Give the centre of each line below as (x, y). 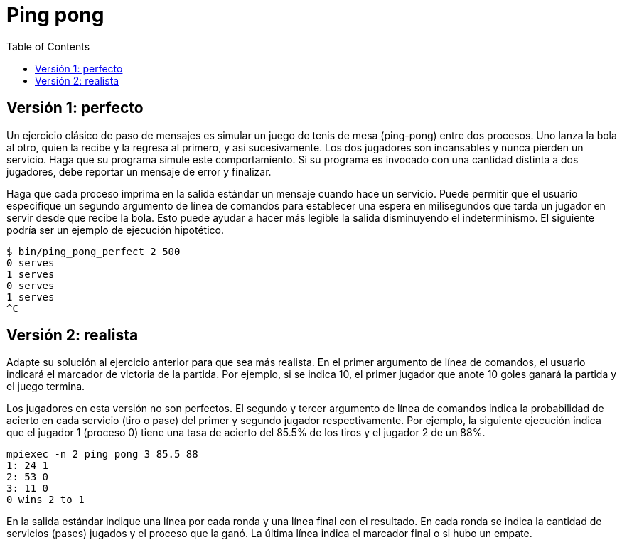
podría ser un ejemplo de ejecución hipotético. (115, 230)
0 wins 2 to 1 (45, 500)
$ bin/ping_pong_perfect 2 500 (93, 251)
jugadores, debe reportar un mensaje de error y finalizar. (139, 171)
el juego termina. (46, 387)
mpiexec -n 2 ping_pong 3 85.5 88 (102, 454)
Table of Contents (48, 46)
